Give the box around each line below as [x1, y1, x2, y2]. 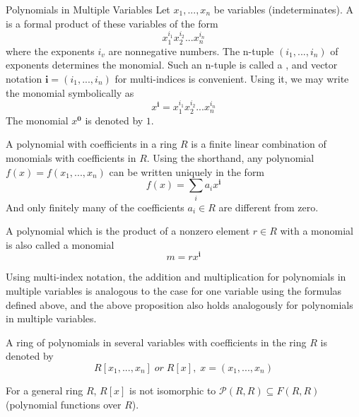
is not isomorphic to [129, 382, 216, 397]
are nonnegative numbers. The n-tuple [108, 43, 274, 58]
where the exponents [6, 43, 95, 58]
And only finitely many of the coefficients [6, 199, 184, 214]
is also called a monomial [6, 237, 114, 252]
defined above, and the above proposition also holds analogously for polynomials [6, 297, 353, 312]
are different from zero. [218, 199, 319, 214]
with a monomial [280, 223, 353, 238]
